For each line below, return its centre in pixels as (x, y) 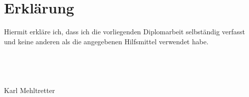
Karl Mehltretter (30, 90)
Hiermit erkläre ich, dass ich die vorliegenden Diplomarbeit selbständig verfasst (125, 32)
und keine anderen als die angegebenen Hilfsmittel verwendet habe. (106, 41)
